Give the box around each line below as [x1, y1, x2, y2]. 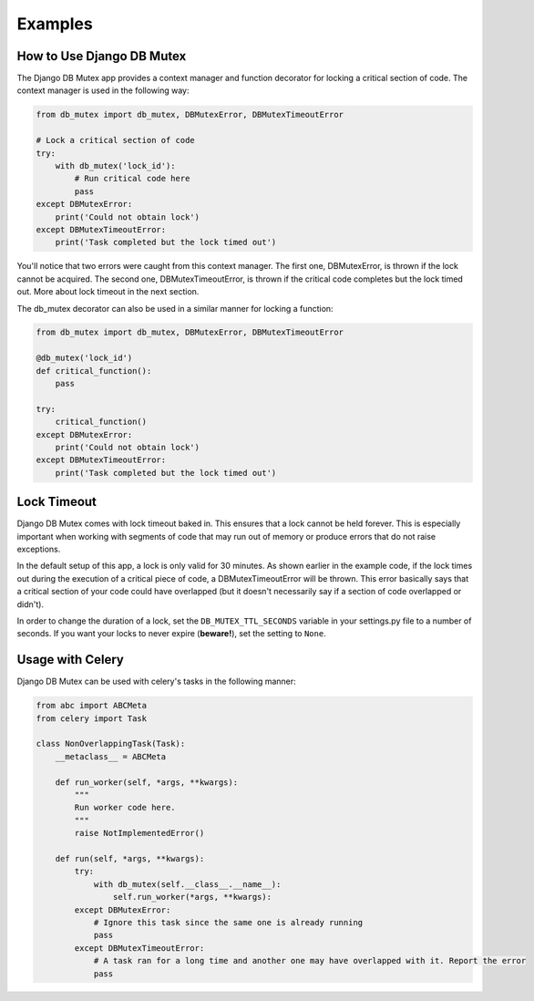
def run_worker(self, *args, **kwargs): [55, 777, 239, 788]
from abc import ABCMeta [36, 700, 148, 711]
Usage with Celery [16, 652, 125, 667]
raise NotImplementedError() [74, 828, 205, 839]
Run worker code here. [74, 802, 177, 813]
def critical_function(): [36, 366, 152, 376]
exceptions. [16, 543, 61, 555]
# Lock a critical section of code [36, 135, 195, 146]
